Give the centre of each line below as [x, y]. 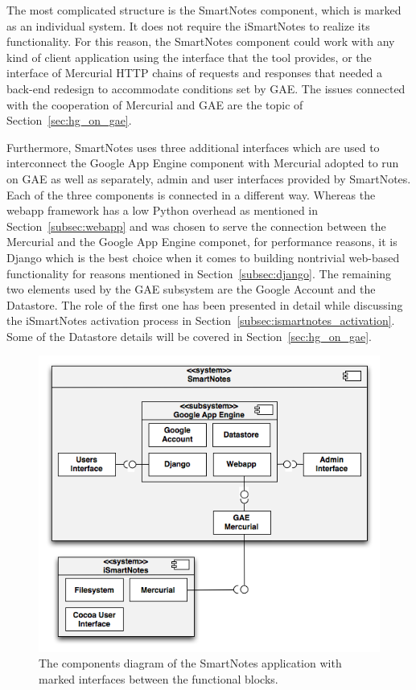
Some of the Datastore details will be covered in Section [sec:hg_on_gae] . [189, 336]
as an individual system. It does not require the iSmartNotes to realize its [188, 25]
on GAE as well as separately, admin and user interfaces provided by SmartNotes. [209, 178]
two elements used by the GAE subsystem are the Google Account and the [191, 289]
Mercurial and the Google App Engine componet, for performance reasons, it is [202, 242]
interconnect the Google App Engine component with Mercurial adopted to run [203, 163]
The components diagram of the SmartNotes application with [190, 663]
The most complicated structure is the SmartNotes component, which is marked [204, 10]
